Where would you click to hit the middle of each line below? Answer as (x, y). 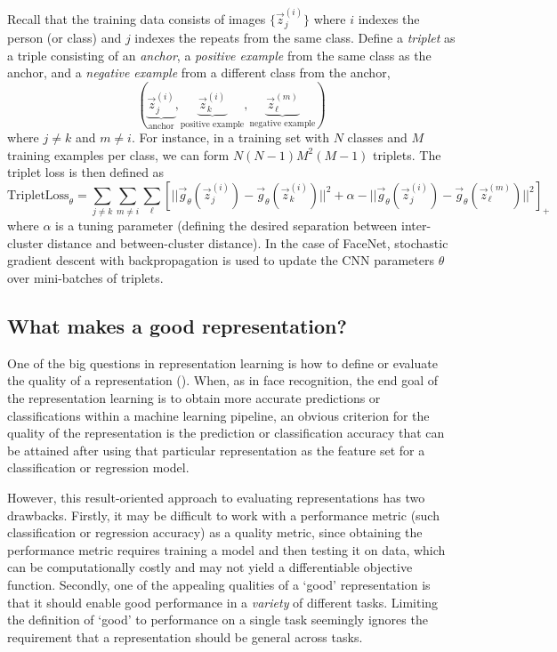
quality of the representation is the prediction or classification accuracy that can (226, 433)
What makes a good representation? (177, 325)
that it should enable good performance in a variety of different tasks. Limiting (223, 602)
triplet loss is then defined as (86, 172)
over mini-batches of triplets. (85, 278)
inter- (416, 225)
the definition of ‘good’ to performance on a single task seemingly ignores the (218, 620)
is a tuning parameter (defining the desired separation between (226, 225)
